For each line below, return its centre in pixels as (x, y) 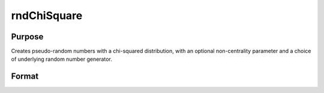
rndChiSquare (47, 15)
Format (25, 77)
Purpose (27, 37)
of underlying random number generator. (61, 59)
